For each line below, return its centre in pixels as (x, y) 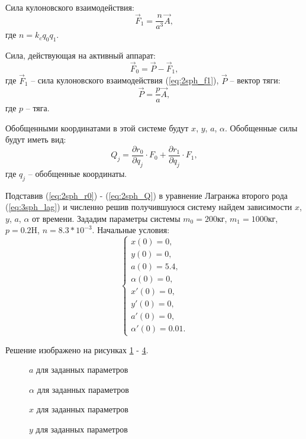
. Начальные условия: (131, 230)
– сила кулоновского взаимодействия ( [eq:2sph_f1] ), (125, 80)
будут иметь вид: (36, 139)
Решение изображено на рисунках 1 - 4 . (77, 349)
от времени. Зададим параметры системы (106, 218)
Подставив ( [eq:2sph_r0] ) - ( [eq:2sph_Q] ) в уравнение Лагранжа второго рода (147, 195)
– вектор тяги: (255, 80)
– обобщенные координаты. (78, 173)
